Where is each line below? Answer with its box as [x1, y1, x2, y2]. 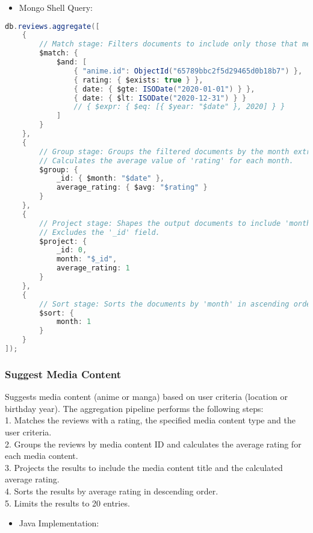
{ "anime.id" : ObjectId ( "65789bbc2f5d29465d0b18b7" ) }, [73, 66, 303, 75]
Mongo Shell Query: [19, 1, 93, 13]
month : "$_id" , [56, 255, 117, 264]
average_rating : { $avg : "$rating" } [56, 183, 208, 192]
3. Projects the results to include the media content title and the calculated [5, 461, 283, 473]
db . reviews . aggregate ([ [5, 22, 100, 31]
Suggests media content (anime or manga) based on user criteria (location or [5, 390, 288, 403]
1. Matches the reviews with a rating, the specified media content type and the [5, 414, 296, 426]
